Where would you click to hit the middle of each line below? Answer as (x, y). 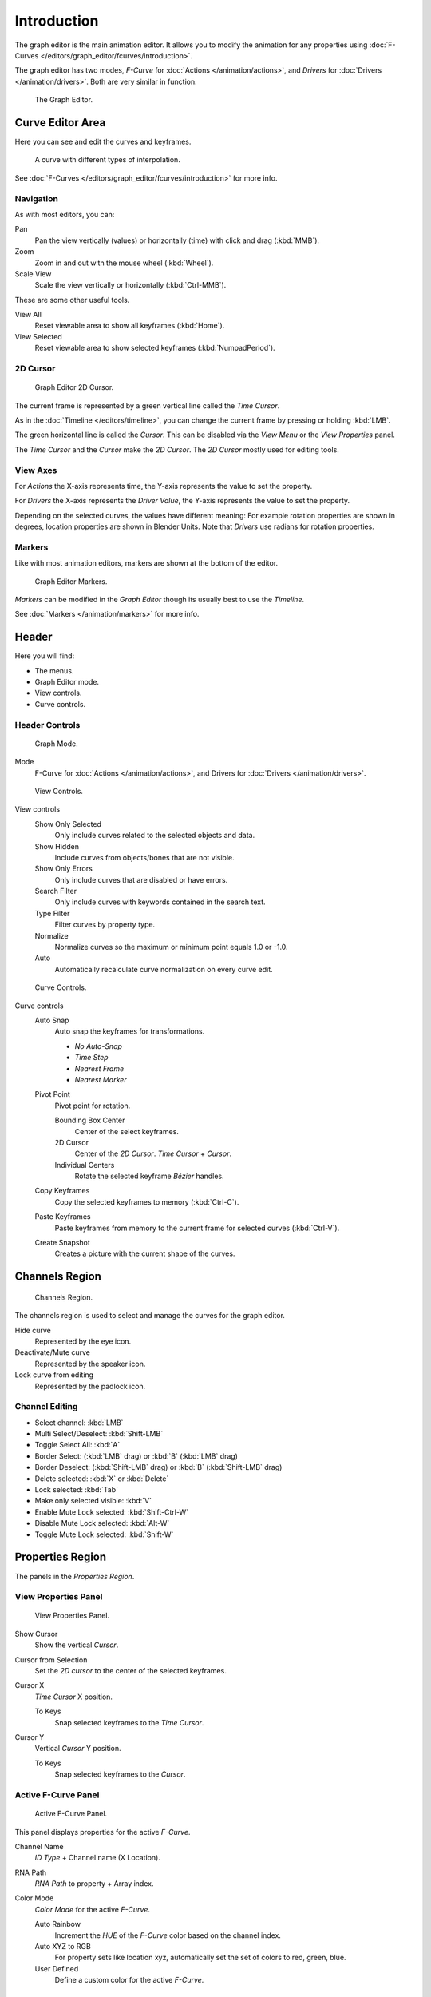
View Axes (36, 470)
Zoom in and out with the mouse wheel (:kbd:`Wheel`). (124, 263)
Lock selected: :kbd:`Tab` (77, 1490)
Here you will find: (45, 656)
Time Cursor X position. (74, 1697)
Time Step (91, 1058)
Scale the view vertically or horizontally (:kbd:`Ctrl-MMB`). (130, 285)
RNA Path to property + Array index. (94, 1884)
